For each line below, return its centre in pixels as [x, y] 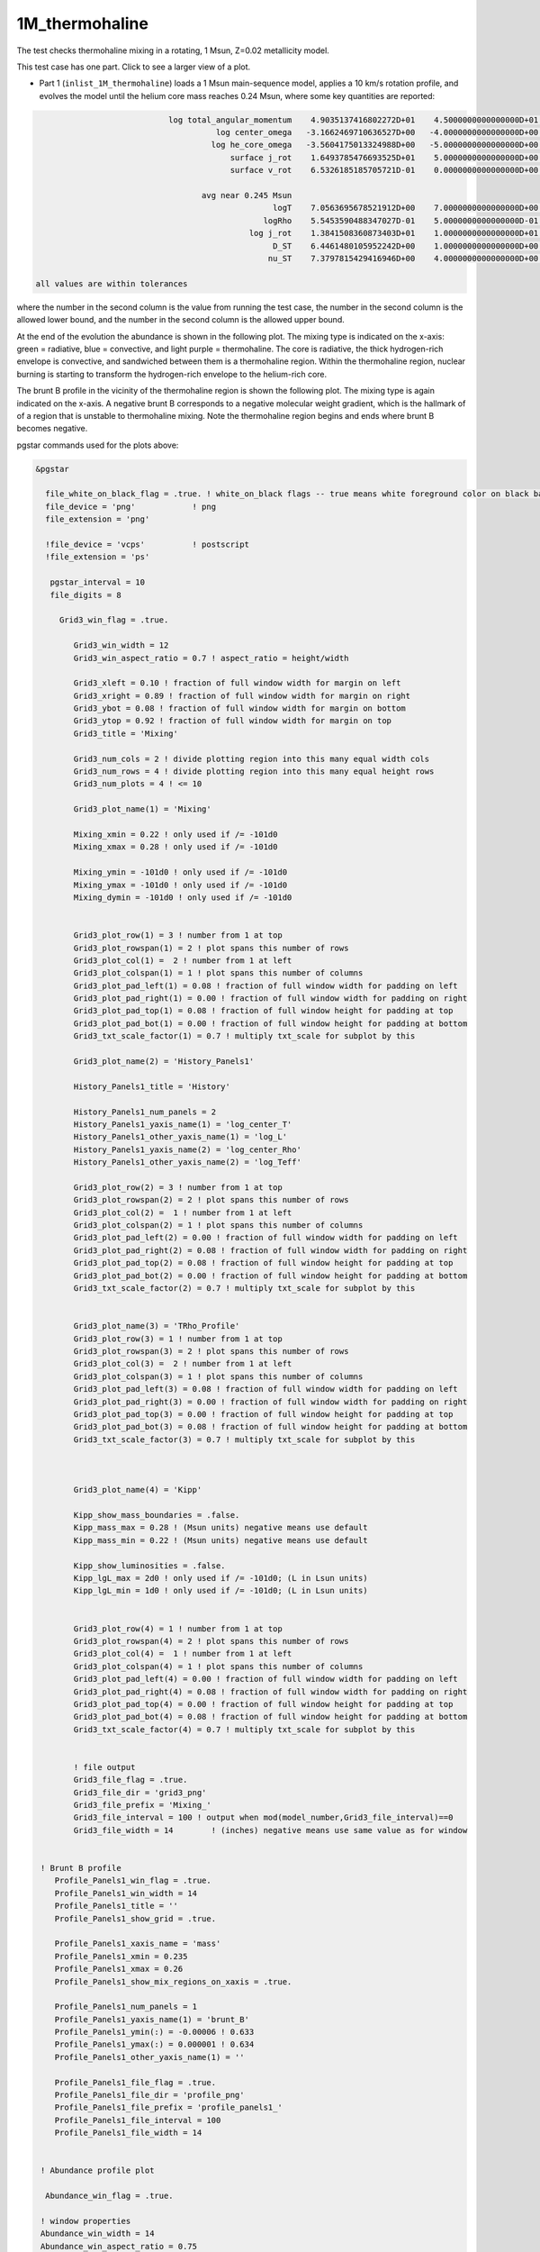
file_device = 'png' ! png [130, 506]
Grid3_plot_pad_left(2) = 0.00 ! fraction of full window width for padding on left [265, 1238]
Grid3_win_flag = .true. [114, 620]
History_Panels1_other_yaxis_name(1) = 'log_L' [180, 1137]
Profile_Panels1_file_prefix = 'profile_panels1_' [168, 2107]
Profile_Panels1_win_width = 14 [126, 1893]
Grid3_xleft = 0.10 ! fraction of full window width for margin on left [237, 683]
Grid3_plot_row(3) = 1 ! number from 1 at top [178, 1339]
